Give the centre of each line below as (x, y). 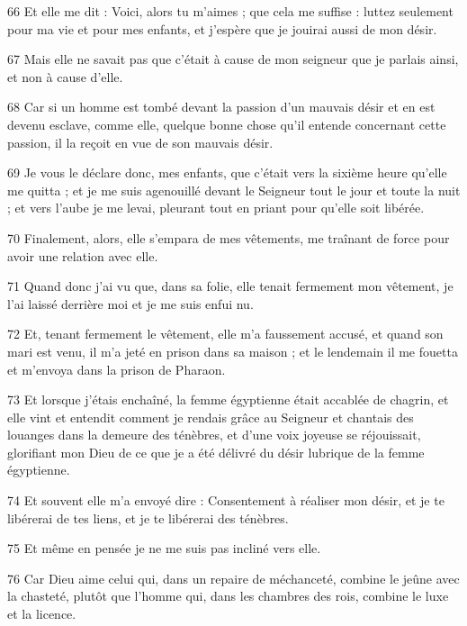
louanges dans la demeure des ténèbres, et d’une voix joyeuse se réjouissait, (214, 435)
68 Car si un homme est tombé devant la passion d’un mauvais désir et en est (221, 107)
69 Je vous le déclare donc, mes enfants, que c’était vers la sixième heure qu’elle (227, 172)
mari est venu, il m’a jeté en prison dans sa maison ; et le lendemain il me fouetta (233, 351)
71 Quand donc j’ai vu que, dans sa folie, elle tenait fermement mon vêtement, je (230, 286)
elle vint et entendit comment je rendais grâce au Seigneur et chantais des (211, 417)
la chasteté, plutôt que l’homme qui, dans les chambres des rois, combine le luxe (228, 596)
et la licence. (42, 614)
